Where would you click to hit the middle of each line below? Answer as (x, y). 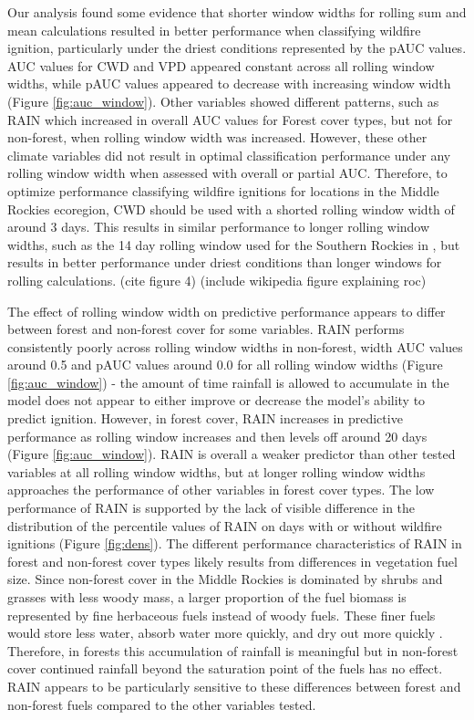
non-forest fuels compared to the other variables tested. (162, 704)
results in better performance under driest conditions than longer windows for (225, 262)
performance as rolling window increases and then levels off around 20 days (217, 436)
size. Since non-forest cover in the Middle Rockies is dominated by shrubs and (225, 579)
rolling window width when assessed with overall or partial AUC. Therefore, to (227, 173)
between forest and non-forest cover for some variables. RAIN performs (206, 329)
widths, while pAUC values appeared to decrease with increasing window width (229, 83)
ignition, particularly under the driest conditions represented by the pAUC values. (237, 48)
